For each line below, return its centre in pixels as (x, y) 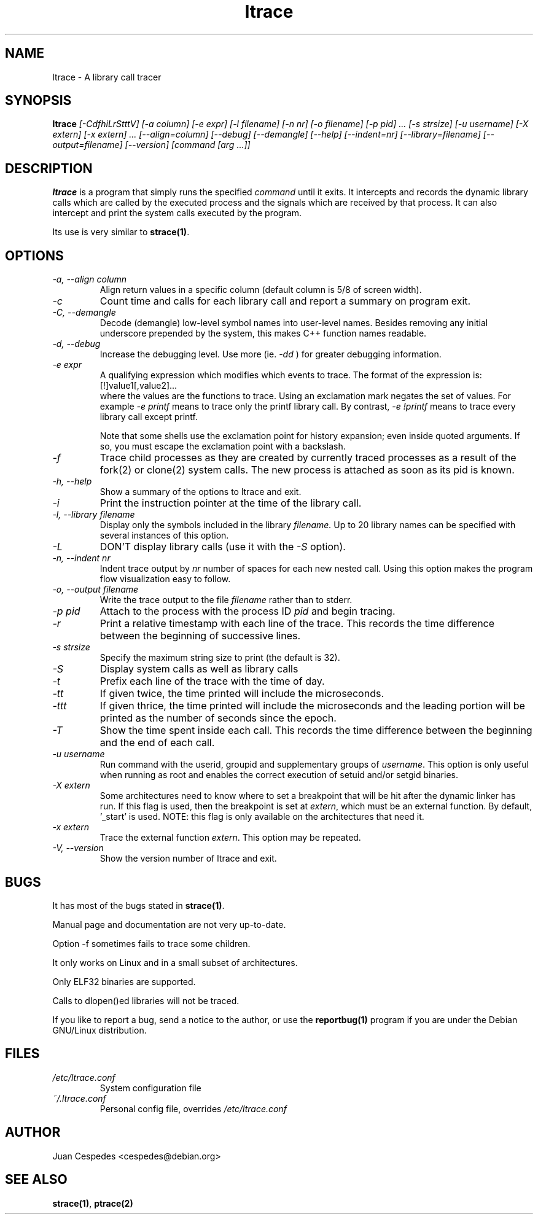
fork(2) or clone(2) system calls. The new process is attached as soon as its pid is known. (307, 470)
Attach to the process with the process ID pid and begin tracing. (248, 611)
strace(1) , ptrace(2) (93, 1203)
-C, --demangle (84, 313)
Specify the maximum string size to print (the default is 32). (220, 658)
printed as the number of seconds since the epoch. (218, 718)
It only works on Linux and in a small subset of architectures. (175, 962)
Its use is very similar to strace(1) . (121, 232)
